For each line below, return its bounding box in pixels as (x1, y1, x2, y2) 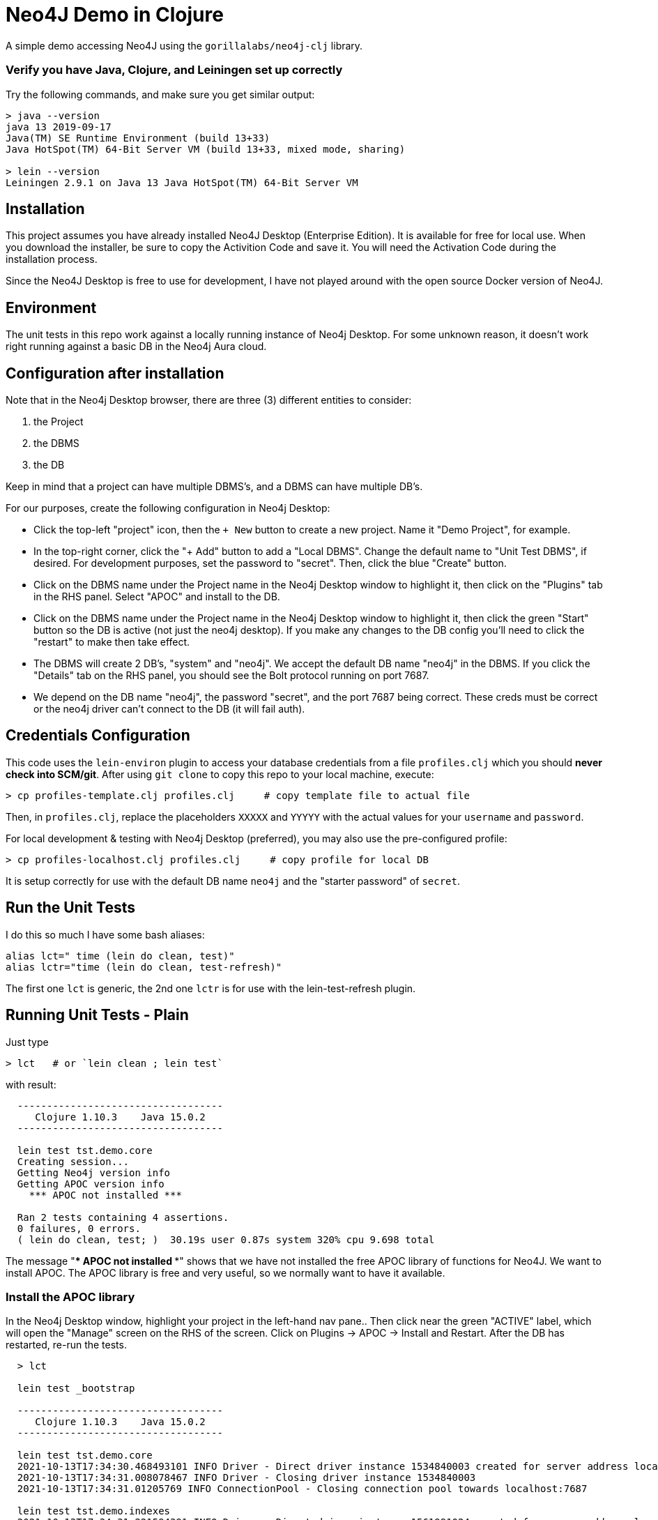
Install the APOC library (6, 1289, 135, 1304)
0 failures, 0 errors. (17, 1222, 141, 1234)
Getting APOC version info (17, 1178, 164, 1190)
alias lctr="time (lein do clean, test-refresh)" (6, 961, 282, 973)
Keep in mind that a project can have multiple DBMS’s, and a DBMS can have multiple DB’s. (6, 480, 423, 493)
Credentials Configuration (6, 727, 190, 745)
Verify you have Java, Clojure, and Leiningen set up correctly (6, 63, 343, 77)
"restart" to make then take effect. (33, 636, 190, 648)
